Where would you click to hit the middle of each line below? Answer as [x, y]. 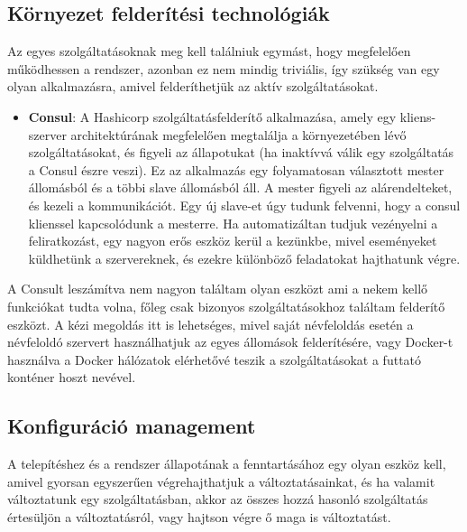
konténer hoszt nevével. [72, 377]
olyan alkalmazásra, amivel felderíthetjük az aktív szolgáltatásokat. [193, 86]
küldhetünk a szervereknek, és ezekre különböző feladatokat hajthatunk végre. [244, 258]
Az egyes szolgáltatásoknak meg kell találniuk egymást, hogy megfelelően [209, 51]
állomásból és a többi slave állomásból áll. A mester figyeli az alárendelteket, [240, 187]
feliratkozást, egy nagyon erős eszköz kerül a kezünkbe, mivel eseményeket [233, 241]
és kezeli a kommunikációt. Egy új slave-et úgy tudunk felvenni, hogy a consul [244, 205]
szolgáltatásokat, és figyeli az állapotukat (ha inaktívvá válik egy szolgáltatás [241, 152]
